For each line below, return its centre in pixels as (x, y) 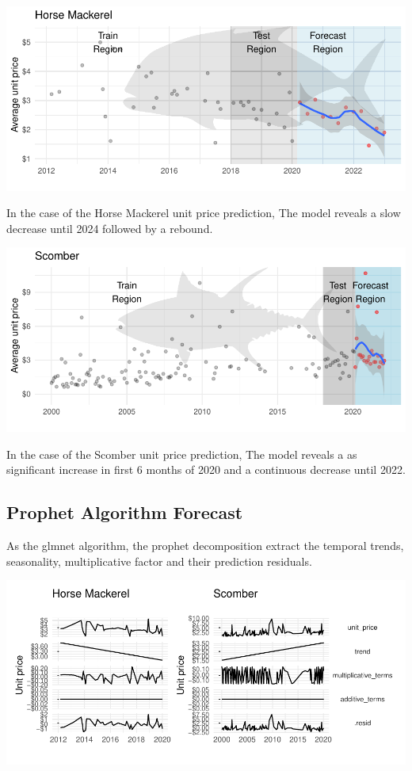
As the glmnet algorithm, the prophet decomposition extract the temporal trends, (205, 545)
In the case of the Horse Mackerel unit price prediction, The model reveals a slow (204, 213)
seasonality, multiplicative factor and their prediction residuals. (159, 561)
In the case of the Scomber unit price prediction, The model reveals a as (182, 454)
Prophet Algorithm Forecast (125, 512)
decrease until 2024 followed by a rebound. (110, 228)
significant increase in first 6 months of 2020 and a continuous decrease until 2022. (206, 469)
